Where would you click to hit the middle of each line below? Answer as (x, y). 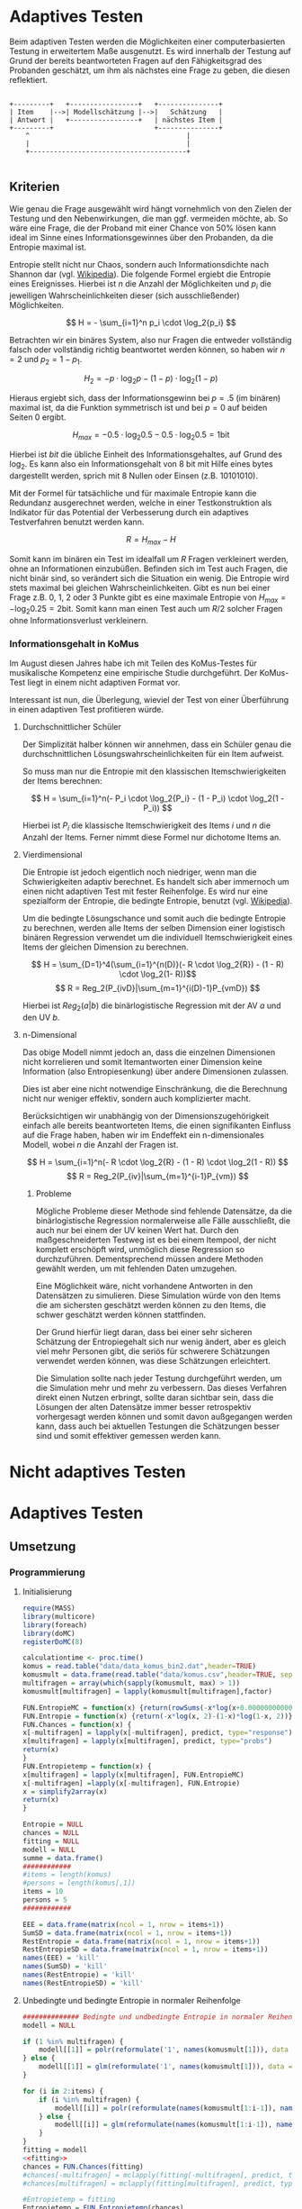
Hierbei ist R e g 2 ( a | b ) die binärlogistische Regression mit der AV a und (151, 1007)
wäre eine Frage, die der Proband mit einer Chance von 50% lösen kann (143, 228)
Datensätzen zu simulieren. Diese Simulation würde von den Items (158, 1295)
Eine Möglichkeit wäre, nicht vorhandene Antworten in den (144, 1286)
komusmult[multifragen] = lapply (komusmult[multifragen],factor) (147, 1691)
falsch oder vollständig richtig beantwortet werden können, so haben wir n (147, 350)
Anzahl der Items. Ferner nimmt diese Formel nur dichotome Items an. (151, 837)
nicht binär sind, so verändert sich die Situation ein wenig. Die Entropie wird (149, 577)
